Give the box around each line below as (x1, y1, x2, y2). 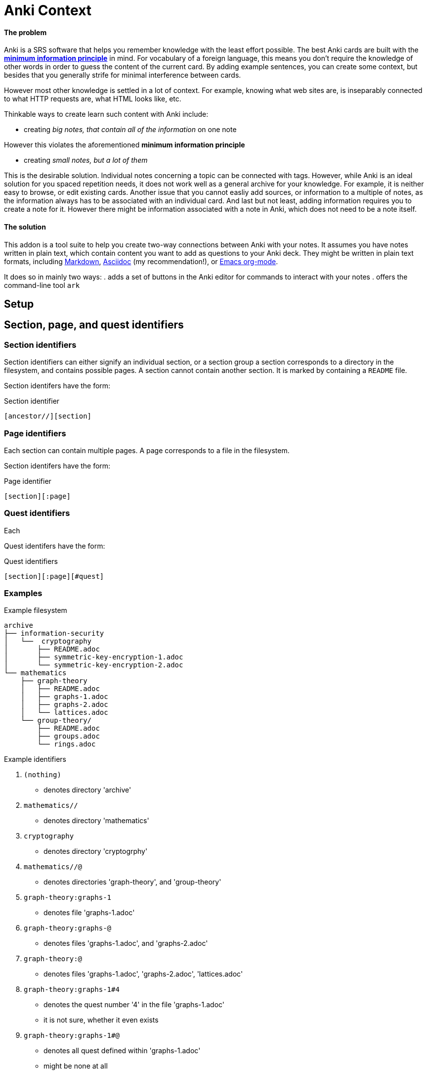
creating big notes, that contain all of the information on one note (24, 125, 237, 134)
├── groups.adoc (37, 732, 100, 741)
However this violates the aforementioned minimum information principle (4, 140, 245, 149)
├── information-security (4, 629, 104, 638)
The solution (4, 222, 46, 231)
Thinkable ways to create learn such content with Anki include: (4, 110, 209, 119)
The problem (4, 28, 47, 37)
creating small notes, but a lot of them (24, 156, 148, 165)
